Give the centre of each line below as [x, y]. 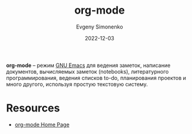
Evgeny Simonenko [100, 27]
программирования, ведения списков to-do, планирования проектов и [96, 78]
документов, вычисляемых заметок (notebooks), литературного [87, 71]
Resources [33, 108]
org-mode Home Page [42, 125]
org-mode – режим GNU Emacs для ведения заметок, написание [88, 65]
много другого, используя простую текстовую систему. [77, 84]
